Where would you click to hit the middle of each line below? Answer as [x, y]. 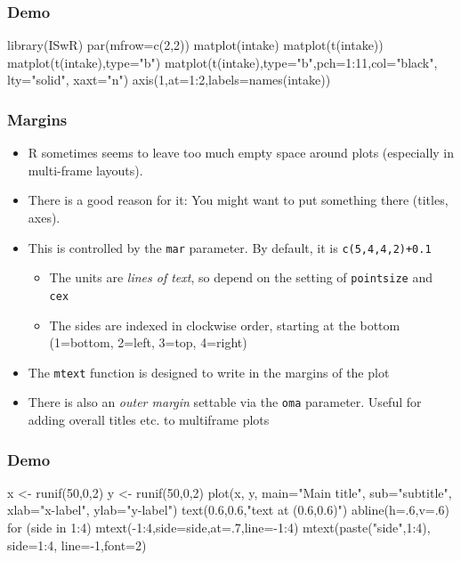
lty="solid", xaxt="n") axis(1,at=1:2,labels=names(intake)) [169, 80]
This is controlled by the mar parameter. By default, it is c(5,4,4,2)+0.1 [230, 247]
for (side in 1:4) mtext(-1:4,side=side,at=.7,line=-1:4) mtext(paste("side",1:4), [219, 528]
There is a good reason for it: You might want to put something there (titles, [238, 200]
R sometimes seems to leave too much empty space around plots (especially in [241, 153]
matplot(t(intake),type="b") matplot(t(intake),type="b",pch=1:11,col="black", [222, 62]
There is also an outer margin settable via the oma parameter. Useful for [225, 402]
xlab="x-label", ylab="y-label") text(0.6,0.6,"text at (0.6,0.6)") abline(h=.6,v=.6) [229, 510]
